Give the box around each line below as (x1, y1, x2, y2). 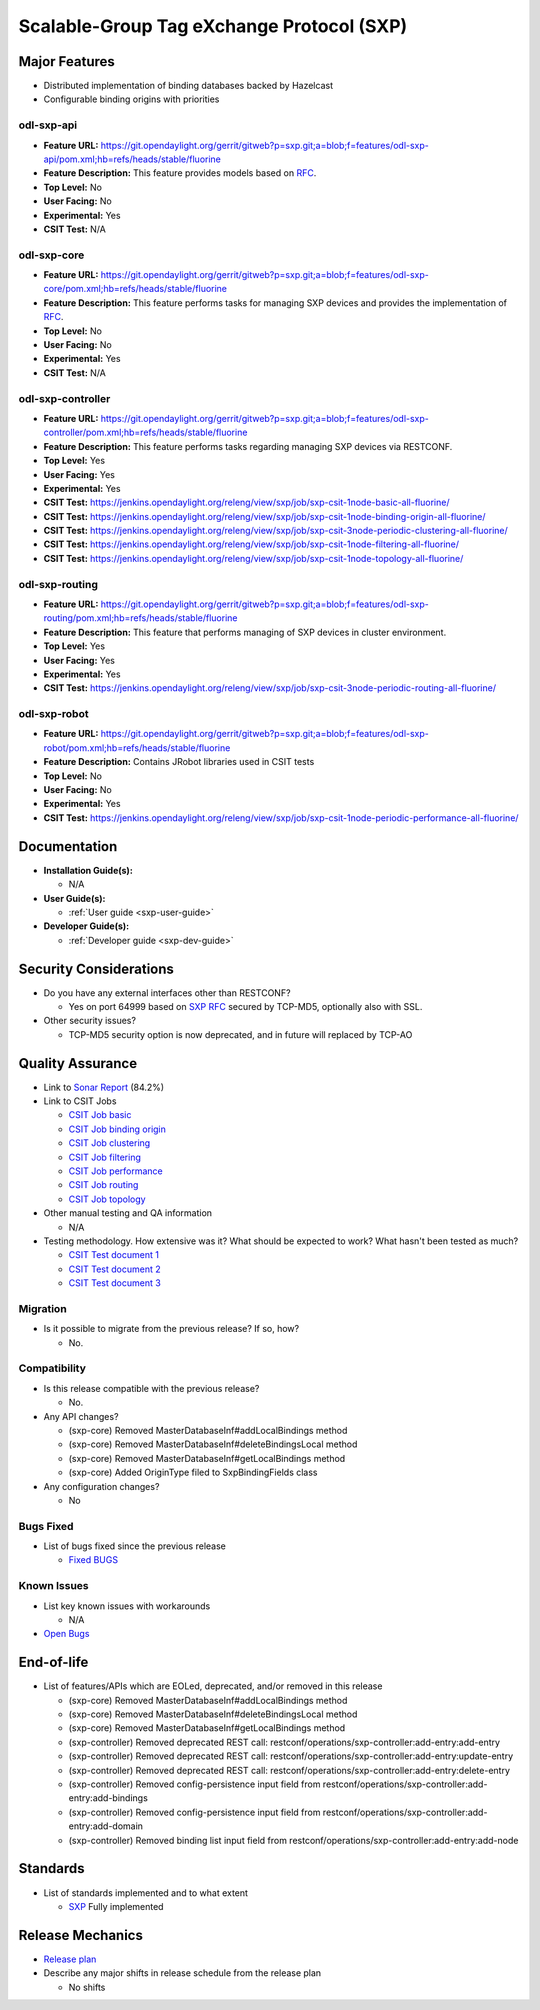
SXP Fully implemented (68, 1900, 164, 1912)
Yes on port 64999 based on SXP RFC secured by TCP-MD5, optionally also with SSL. (68, 1000, 423, 1012)
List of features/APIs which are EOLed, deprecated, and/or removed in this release (43, 1680, 383, 1692)
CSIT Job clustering (68, 1137, 151, 1149)
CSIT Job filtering (68, 1151, 142, 1163)
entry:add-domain (68, 1820, 144, 1832)
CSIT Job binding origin (68, 1123, 167, 1135)
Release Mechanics (18, 1926, 144, 1944)
